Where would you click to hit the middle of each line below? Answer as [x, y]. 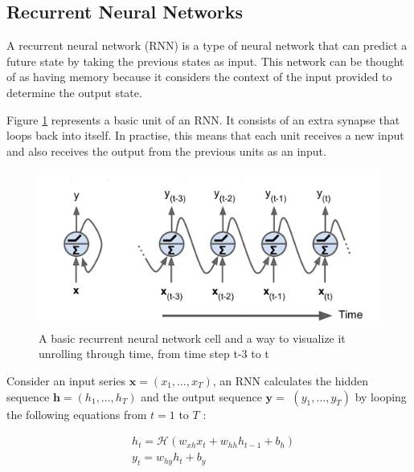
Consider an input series [66, 380]
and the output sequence [201, 396]
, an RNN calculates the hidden [290, 380]
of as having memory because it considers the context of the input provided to [199, 77]
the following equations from [77, 414]
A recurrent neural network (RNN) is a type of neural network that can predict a [207, 45]
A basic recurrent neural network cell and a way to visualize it [192, 338]
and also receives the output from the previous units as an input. [166, 151]
